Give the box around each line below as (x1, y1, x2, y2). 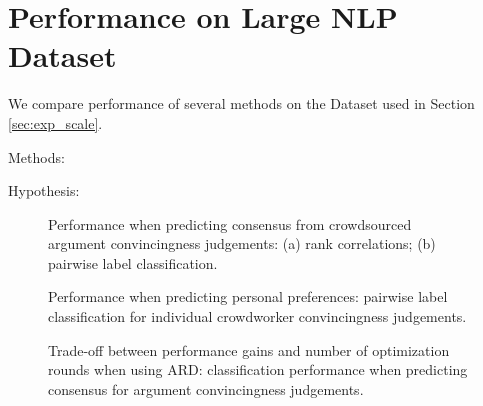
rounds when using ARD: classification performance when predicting (48, 359, 468, 380)
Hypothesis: (8, 180, 80, 201)
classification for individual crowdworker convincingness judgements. (48, 306, 467, 327)
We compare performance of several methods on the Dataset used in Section (8, 93, 475, 114)
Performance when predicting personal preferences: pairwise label (48, 286, 448, 307)
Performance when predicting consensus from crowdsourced (48, 213, 412, 234)
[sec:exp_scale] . (8, 112, 103, 133)
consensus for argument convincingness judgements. (48, 378, 364, 399)
